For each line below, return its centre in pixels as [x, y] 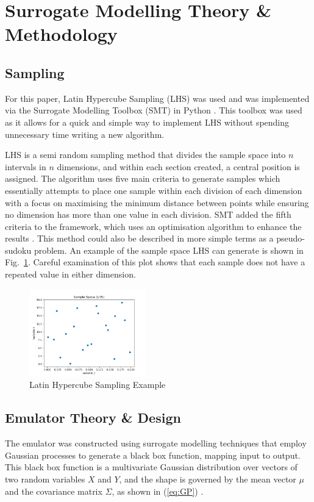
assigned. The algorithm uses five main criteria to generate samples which [143, 178]
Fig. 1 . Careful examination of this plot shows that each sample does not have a [155, 262]
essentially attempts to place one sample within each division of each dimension [154, 190]
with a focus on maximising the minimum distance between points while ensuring [157, 202]
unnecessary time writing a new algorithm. [85, 134]
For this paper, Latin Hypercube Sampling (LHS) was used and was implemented [157, 98]
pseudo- [291, 238]
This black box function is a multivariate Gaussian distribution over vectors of [151, 467]
